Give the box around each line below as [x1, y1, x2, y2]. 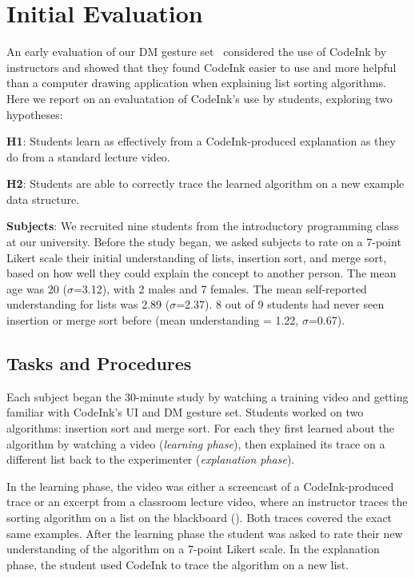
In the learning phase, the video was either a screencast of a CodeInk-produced [6, 477, 394, 494]
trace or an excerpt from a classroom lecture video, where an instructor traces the [6, 493, 408, 510]
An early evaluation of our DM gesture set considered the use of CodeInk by [6, 43, 387, 60]
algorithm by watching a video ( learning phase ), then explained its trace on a [6, 435, 385, 452]
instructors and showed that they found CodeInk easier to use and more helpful [6, 58, 397, 75]
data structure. [6, 190, 80, 207]
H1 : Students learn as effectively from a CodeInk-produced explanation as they [6, 133, 396, 149]
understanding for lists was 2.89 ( [6, 296, 170, 313]
